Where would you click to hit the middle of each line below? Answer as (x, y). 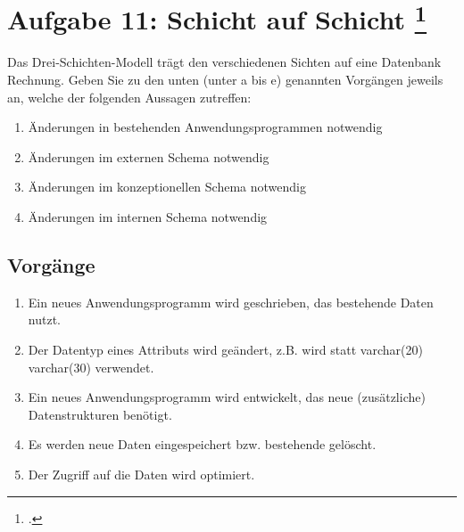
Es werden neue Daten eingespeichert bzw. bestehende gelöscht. (202, 444)
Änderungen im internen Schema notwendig (148, 217)
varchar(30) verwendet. (91, 367)
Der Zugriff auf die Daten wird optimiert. (141, 474)
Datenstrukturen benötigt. (100, 414)
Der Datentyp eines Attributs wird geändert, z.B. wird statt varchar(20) (225, 349)
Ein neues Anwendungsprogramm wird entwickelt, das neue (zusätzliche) (227, 397)
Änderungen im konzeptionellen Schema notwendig (167, 187)
